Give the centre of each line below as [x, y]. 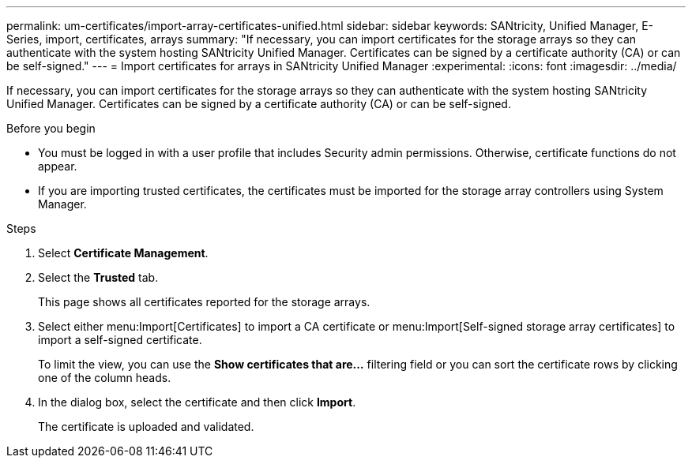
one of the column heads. [105, 378]
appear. [58, 166]
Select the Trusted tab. [98, 277]
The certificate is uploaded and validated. [146, 427]
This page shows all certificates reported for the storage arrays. [204, 302]
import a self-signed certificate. [120, 340]
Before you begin [51, 128]
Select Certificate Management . [123, 253]
